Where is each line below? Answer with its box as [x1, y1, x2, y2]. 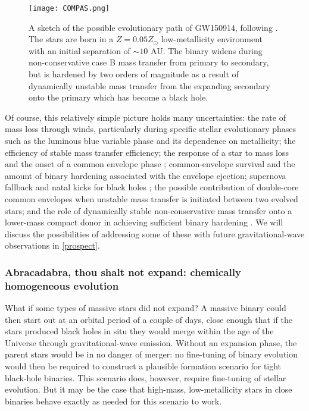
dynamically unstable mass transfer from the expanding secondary [29, 79, 270, 92]
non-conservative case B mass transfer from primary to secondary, [29, 56, 269, 68]
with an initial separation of [29, 44, 130, 57]
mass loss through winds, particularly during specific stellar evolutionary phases [5, 123, 296, 135]
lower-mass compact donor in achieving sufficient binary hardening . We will [5, 216, 283, 228]
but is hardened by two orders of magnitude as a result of [29, 68, 239, 80]
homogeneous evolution [5, 278, 119, 293]
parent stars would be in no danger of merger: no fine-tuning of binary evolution [5, 348, 298, 360]
